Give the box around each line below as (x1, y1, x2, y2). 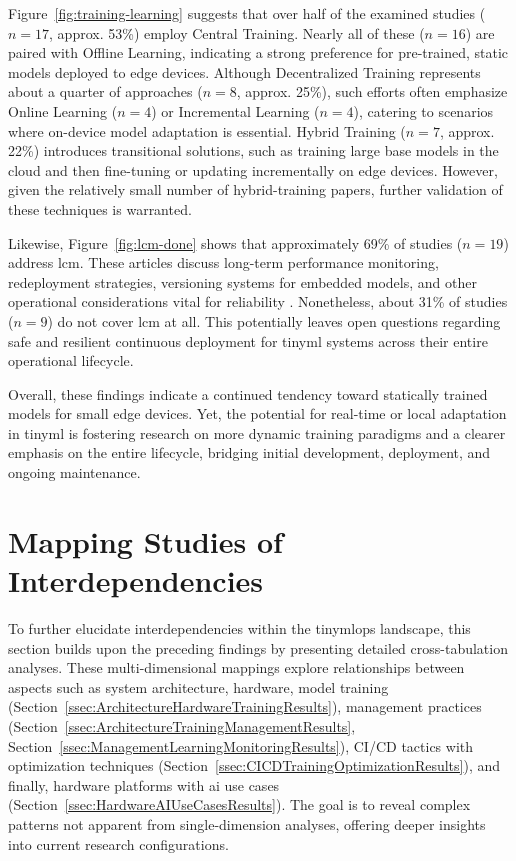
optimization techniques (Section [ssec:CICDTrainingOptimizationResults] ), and (8, 755, 501, 776)
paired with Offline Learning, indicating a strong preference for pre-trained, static (8, 42, 509, 63)
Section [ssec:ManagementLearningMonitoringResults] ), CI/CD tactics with (8, 735, 474, 756)
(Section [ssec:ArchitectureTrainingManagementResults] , (8, 715, 356, 736)
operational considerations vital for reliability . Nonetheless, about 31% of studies (8, 291, 508, 312)
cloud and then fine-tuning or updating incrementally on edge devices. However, (8, 159, 498, 180)
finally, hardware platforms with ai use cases (8, 774, 280, 795)
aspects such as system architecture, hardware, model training (8, 676, 389, 697)
